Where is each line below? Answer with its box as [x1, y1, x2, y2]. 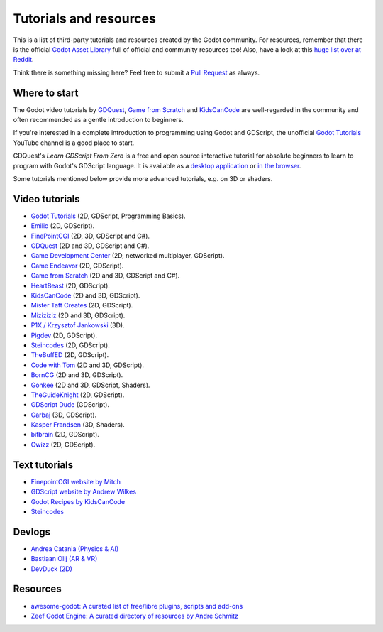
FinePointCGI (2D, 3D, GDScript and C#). [30, 231, 150, 240]
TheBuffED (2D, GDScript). [30, 351, 109, 359]
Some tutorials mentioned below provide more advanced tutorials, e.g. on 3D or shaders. [13, 174, 273, 182]
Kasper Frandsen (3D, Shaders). [30, 420, 126, 429]
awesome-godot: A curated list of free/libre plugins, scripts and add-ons [30, 601, 243, 610]
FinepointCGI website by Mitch [30, 477, 121, 486]
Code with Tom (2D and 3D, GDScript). [30, 361, 145, 369]
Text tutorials [13, 459, 74, 471]
